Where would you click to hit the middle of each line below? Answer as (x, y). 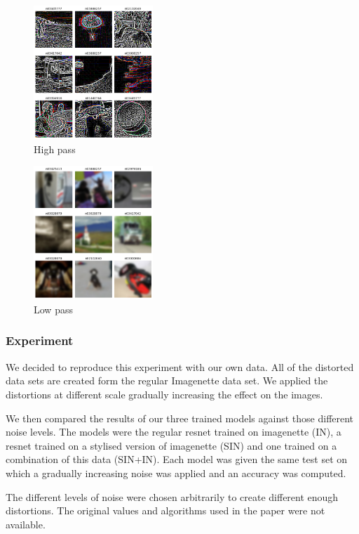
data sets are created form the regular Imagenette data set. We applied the (167, 380)
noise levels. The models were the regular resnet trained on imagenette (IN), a (174, 432)
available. (26, 524)
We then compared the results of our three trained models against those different (180, 418)
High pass (55, 149)
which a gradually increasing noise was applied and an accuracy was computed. (176, 473)
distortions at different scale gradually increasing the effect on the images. (164, 394)
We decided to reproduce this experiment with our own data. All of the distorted (180, 366)
